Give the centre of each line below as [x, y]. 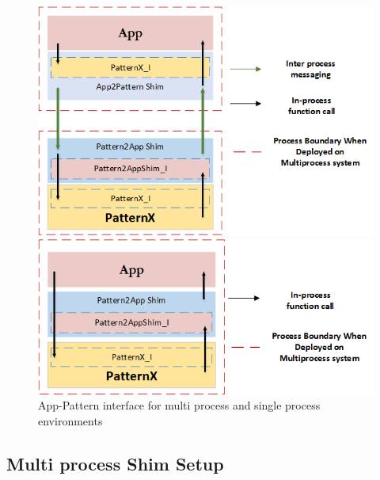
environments [70, 420]
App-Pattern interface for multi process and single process [179, 405]
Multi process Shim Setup [115, 463]
